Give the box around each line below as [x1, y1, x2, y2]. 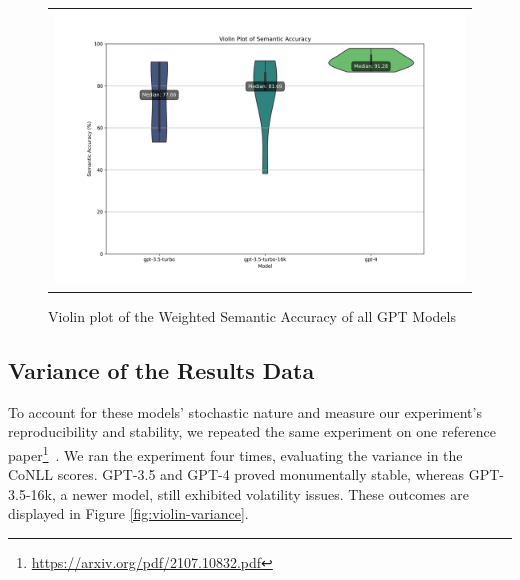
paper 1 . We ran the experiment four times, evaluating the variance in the [8, 441, 463, 465]
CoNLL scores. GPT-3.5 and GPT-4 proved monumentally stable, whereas [8, 464, 464, 485]
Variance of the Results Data [8, 354, 315, 385]
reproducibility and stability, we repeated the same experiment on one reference [8, 421, 497, 442]
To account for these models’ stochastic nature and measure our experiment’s [8, 401, 482, 422]
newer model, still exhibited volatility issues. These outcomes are [72, 483, 469, 504]
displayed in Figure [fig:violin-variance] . [8, 503, 249, 524]
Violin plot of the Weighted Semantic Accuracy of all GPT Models [48, 305, 456, 326]
